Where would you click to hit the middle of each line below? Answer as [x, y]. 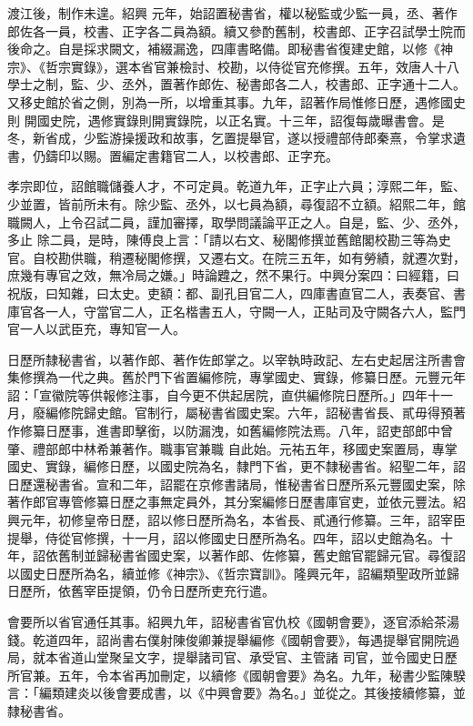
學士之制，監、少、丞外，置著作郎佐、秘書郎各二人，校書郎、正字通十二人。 [236, 84]
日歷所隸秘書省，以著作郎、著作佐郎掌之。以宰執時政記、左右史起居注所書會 [236, 359]
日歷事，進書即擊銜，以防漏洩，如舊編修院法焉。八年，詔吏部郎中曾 [249, 431]
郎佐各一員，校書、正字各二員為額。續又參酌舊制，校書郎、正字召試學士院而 [236, 30]
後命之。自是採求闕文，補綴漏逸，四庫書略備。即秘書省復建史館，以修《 [224, 49]
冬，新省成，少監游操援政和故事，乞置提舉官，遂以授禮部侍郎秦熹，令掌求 [230, 138]
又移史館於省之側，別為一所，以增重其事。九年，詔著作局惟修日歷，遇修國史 [236, 101]
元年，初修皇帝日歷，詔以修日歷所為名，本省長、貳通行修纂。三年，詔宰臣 [242, 520]
